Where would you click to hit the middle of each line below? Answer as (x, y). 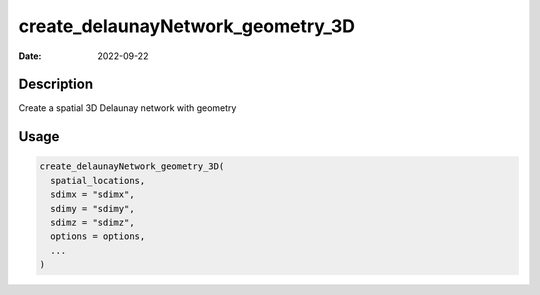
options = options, (98, 236)
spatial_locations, (98, 180)
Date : (30, 56)
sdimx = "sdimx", (92, 194)
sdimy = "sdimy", (92, 208)
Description (56, 84)
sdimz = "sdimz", (92, 223)
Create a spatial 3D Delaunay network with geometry (127, 108)
